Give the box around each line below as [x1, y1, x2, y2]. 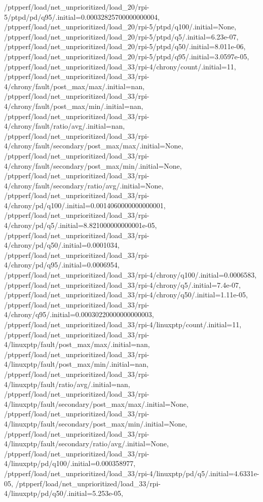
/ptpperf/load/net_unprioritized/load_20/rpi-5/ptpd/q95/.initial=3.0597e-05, [4, 51, 249, 61]
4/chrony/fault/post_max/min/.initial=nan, [4, 100, 143, 111]
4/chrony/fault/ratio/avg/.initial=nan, [4, 121, 125, 131]
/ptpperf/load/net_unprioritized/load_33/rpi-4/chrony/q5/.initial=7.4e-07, [4, 279, 241, 290]
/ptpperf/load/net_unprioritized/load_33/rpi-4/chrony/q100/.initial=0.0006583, [4, 269, 257, 280]
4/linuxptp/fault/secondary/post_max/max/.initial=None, [4, 398, 189, 409]
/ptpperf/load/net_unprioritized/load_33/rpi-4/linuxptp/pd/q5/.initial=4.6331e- [4, 468, 259, 478]
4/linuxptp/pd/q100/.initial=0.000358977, [4, 458, 136, 469]
